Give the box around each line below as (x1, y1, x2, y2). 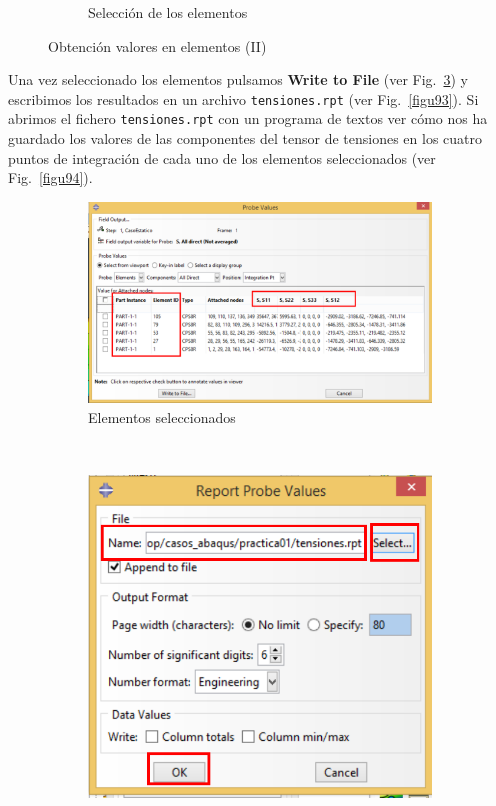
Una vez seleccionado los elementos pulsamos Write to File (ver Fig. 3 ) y (8, 69, 468, 90)
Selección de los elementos (88, 2, 248, 22)
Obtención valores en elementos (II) (48, 35, 267, 56)
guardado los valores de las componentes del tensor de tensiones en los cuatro (8, 128, 482, 149)
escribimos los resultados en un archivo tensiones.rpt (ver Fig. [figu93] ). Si (8, 88, 479, 109)
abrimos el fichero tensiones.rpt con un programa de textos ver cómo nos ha (8, 108, 488, 129)
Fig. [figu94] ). (8, 167, 93, 188)
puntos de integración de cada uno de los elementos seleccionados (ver (8, 147, 436, 168)
